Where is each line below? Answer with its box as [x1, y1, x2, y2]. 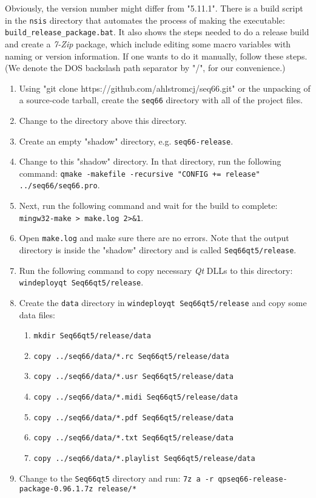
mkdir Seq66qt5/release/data [33, 332, 151, 341]
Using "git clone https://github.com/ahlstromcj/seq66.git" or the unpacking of [19, 81, 311, 94]
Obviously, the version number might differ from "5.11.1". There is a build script [5, 2, 303, 14]
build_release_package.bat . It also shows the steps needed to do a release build [5, 26, 309, 38]
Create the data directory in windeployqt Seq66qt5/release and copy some [19, 296, 307, 309]
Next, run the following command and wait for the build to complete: [19, 199, 278, 212]
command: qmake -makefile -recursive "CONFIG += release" [19, 166, 260, 179]
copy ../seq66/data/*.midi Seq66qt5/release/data [33, 393, 238, 402]
